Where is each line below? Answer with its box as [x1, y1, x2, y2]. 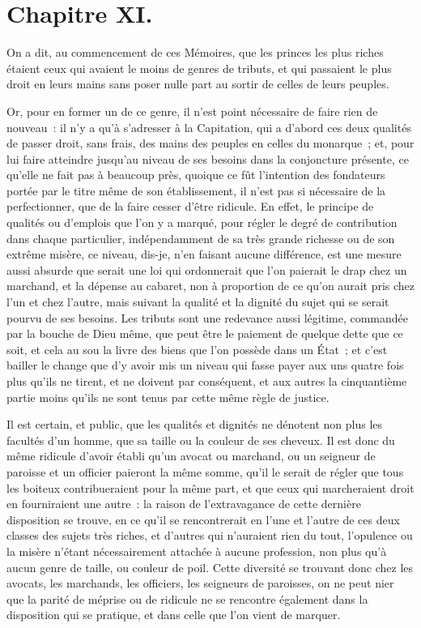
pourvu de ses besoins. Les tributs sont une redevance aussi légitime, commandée [6, 309, 409, 326]
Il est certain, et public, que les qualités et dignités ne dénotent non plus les [6, 416, 383, 433]
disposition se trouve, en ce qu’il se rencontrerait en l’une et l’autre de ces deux [6, 511, 400, 528]
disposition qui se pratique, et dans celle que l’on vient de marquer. [6, 606, 341, 623]
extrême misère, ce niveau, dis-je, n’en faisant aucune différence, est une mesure [6, 246, 402, 263]
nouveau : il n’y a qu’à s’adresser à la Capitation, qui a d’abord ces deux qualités [6, 118, 411, 135]
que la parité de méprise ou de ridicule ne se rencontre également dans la [6, 590, 368, 607]
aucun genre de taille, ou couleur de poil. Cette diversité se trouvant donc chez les [6, 558, 414, 575]
